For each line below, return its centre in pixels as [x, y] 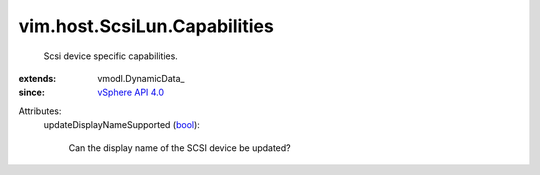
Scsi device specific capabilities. [111, 56]
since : [31, 92]
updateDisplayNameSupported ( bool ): [121, 125]
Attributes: [40, 111]
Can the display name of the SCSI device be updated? [179, 147]
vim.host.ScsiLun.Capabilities [146, 26]
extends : [37, 78]
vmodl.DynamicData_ [141, 78]
